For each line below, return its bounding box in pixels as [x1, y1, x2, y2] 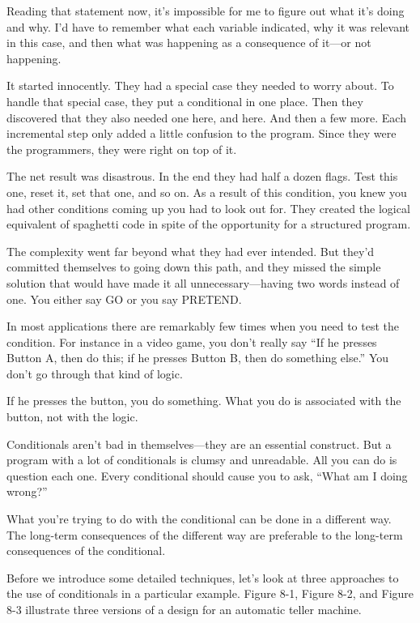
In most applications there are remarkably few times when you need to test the [6, 318, 399, 335]
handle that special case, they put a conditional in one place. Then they [6, 92, 363, 109]
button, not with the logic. [6, 408, 138, 425]
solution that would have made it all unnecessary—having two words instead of [6, 274, 400, 291]
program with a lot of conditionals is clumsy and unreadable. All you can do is [6, 451, 397, 468]
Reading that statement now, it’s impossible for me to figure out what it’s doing [6, 2, 405, 19]
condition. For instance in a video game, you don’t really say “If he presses [6, 333, 377, 350]
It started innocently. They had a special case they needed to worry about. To [6, 77, 394, 94]
